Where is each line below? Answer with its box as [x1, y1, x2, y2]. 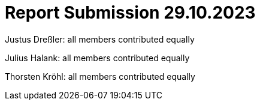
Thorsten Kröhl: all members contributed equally [5, 71, 195, 82]
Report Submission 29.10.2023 [5, 2, 256, 23]
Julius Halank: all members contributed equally [5, 52, 190, 63]
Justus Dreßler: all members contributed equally [5, 34, 195, 44]
